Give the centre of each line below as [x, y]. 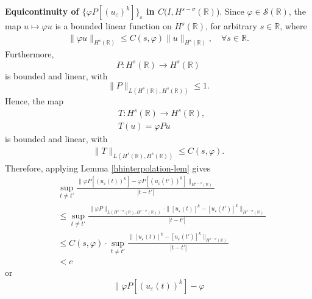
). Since [230, 11]
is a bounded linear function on [113, 26]
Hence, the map [34, 101]
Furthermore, [30, 54]
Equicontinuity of [42, 11]
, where [293, 26]
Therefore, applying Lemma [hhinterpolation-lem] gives [108, 168]
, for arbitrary [231, 26]
